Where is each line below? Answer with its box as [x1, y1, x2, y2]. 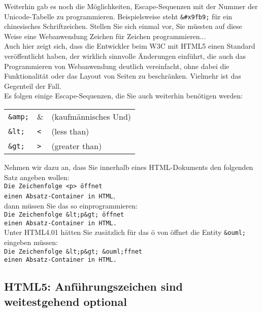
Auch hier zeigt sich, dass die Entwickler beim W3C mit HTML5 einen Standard [4, 41, 255, 51]
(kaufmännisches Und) [51, 111, 132, 122]
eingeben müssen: [4, 237, 58, 248]
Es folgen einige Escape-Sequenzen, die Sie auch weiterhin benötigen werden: [4, 90, 243, 101]
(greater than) [51, 140, 102, 152]
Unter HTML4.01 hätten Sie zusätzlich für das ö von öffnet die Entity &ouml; [4, 227, 246, 237]
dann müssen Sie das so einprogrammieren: [4, 200, 138, 211]
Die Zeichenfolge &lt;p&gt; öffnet [4, 211, 124, 219]
